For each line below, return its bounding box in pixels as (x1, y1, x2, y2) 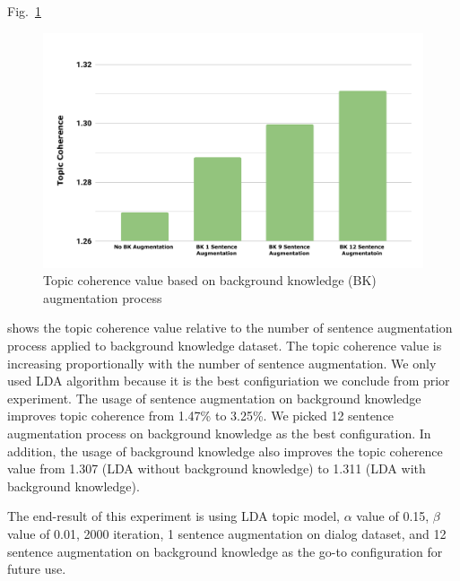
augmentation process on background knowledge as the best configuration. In (7, 424, 431, 443)
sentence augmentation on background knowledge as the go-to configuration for (7, 542, 443, 560)
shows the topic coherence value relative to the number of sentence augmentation (7, 318, 453, 337)
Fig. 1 (7, 2, 41, 20)
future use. (7, 559, 66, 578)
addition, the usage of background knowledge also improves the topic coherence (7, 441, 443, 460)
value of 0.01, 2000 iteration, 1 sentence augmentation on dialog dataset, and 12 (7, 525, 447, 542)
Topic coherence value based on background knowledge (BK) (43, 271, 377, 290)
